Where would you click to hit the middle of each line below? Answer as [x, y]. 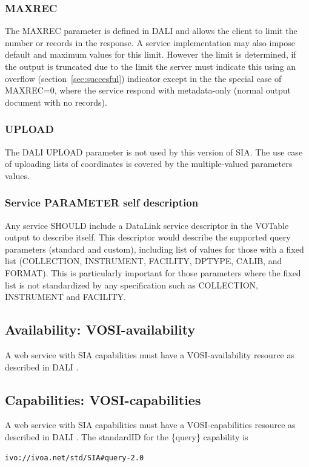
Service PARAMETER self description [102, 203]
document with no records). [56, 102]
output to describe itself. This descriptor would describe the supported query [148, 237]
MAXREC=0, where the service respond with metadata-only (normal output [148, 90]
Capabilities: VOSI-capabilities [103, 399]
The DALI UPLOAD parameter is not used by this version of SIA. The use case [154, 152]
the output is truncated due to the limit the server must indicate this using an [151, 66]
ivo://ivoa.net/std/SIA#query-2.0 [75, 458]
